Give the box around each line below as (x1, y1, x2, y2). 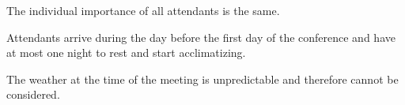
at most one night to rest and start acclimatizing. (6, 44, 246, 61)
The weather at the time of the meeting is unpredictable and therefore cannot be (6, 70, 399, 87)
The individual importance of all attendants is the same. (6, 2, 280, 18)
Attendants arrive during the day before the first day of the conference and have (6, 28, 396, 45)
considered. (6, 86, 60, 103)
